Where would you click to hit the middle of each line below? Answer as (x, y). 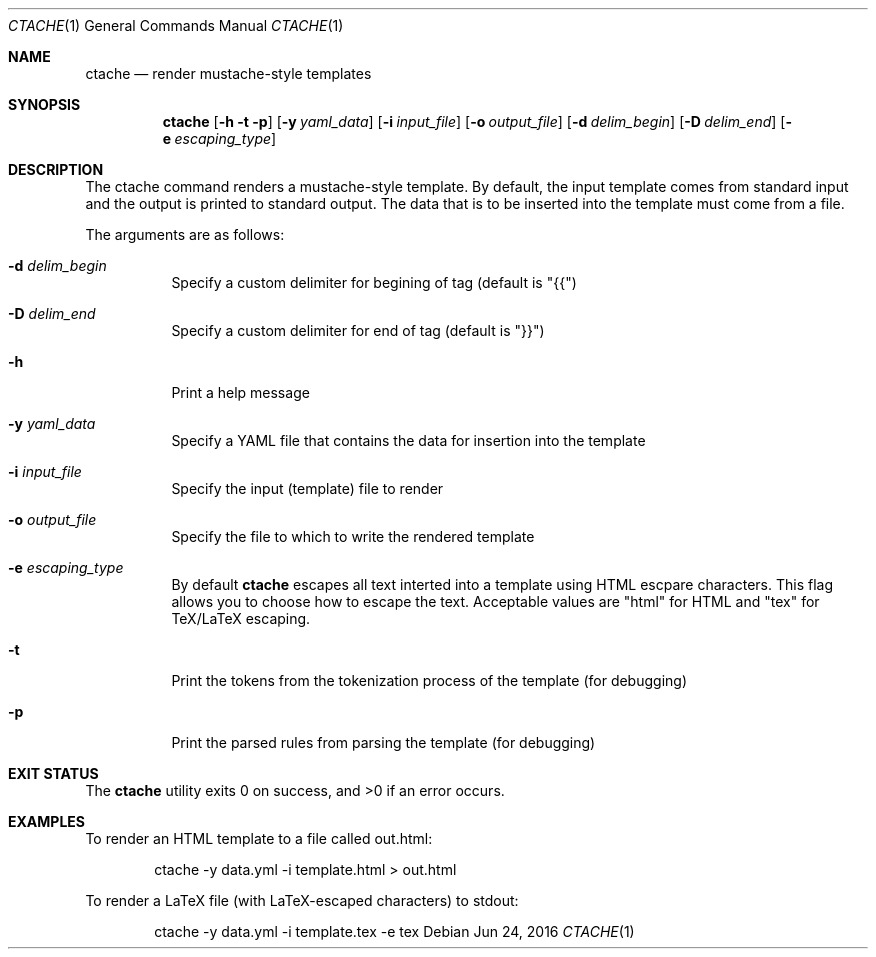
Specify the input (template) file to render (307, 488)
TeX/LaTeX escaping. (241, 618)
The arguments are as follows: (185, 234)
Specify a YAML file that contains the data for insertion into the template (408, 440)
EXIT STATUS (53, 773)
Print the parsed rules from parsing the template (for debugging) (383, 742)
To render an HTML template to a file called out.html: (259, 838)
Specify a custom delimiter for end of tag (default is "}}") (358, 330)
